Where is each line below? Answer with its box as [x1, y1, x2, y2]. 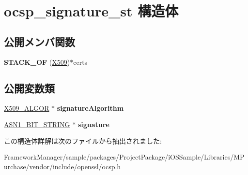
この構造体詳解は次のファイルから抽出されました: [4, 135, 162, 146]
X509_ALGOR [4, 103, 49, 113]
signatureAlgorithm [57, 103, 124, 113]
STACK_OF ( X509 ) [4, 57, 70, 67]
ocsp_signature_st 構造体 [4, 1, 179, 21]
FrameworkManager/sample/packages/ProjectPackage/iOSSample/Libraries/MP [4, 152, 245, 162]
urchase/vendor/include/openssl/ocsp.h [4, 161, 121, 171]
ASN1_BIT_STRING [4, 119, 70, 129]
